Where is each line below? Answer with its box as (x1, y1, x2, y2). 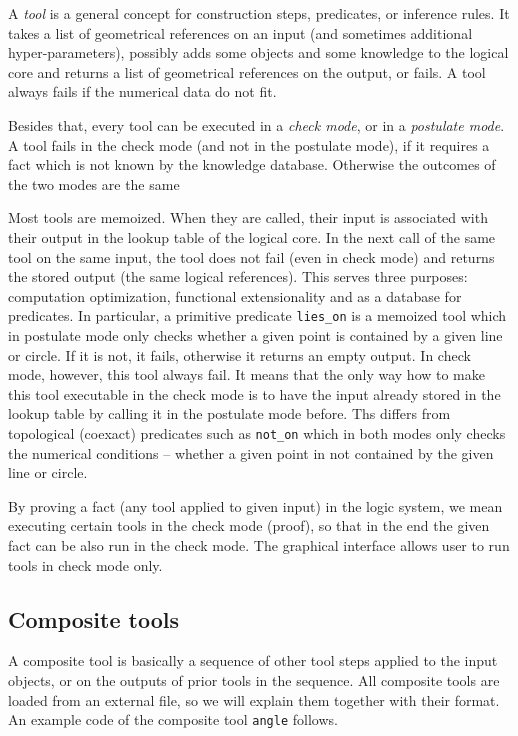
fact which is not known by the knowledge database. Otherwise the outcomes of (8, 154, 496, 175)
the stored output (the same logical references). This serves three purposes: (8, 266, 468, 287)
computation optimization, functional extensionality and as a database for (8, 285, 462, 306)
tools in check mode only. (8, 554, 163, 575)
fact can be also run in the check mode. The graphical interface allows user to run (8, 534, 510, 555)
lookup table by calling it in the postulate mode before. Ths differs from (8, 403, 451, 424)
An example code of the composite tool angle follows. (8, 709, 338, 730)
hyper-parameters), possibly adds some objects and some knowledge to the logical (8, 42, 509, 63)
